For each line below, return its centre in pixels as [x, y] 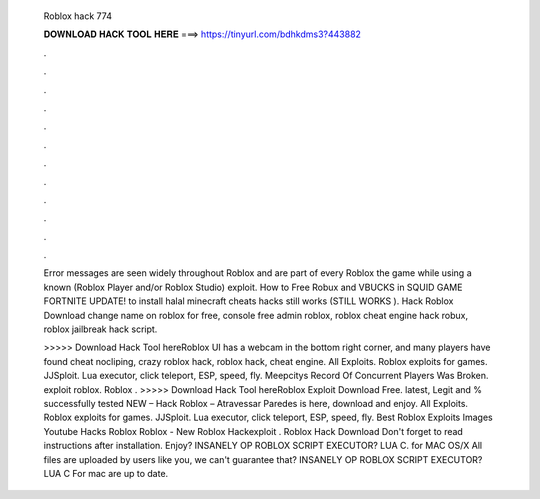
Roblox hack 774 [77, 16]
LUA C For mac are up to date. [106, 473]
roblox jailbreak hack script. [100, 329]
